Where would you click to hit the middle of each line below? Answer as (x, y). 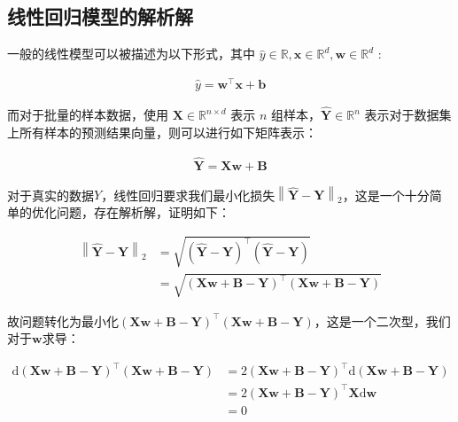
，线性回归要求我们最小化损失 (188, 195)
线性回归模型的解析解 (100, 16)
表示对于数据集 (408, 115)
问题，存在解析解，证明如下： (143, 211)
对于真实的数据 (50, 195)
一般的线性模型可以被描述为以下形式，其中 (131, 54)
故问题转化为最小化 (63, 320)
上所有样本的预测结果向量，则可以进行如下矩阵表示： (162, 132)
